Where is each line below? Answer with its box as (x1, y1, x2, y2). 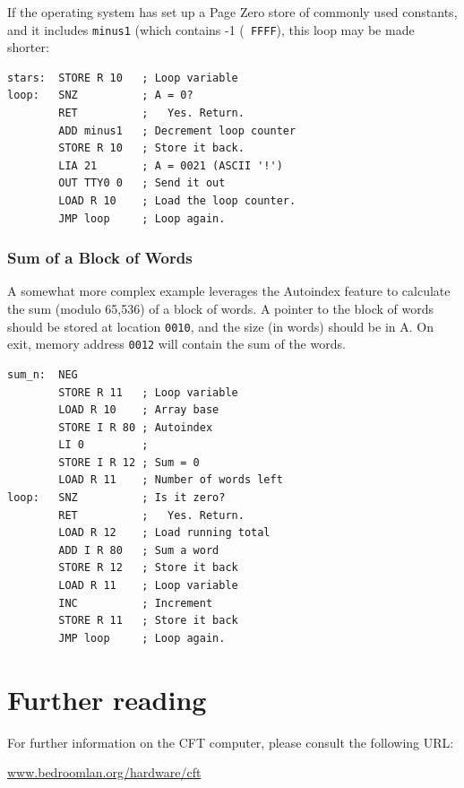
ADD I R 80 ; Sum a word (58, 543, 219, 557)
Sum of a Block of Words (7, 247, 193, 269)
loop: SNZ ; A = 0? (7, 89, 193, 102)
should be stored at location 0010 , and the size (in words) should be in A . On (7, 316, 434, 335)
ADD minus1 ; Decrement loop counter (58, 124, 296, 137)
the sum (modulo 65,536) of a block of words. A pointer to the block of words (7, 299, 434, 317)
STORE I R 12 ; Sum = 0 (58, 455, 200, 469)
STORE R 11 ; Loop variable (58, 385, 238, 399)
